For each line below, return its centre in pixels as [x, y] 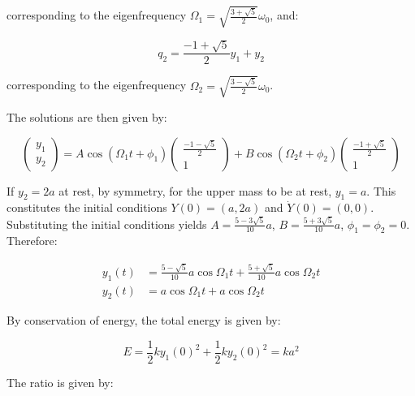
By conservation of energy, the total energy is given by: [144, 320]
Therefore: [32, 241]
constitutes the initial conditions [87, 207]
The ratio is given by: [60, 383]
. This [381, 190]
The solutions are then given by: [87, 116]
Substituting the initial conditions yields [107, 224]
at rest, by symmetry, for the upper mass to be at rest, [195, 190]
